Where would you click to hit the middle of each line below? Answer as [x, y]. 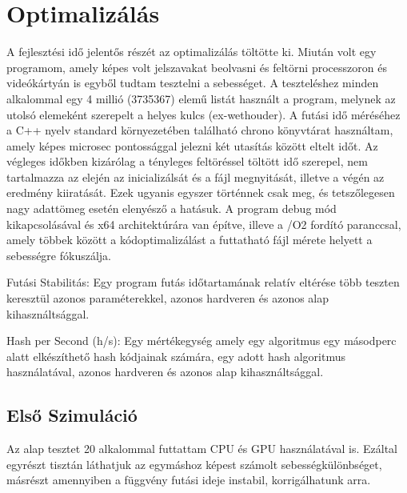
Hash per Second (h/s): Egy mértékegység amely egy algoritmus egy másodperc [202, 341]
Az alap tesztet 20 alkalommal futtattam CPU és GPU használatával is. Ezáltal [202, 449]
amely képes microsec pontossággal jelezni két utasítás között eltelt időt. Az [192, 145]
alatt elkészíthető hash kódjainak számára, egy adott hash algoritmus [176, 356]
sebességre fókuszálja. [59, 255]
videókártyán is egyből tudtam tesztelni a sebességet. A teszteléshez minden [193, 83]
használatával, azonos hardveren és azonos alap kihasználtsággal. [165, 372]
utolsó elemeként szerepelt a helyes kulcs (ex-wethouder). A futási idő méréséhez [203, 114]
